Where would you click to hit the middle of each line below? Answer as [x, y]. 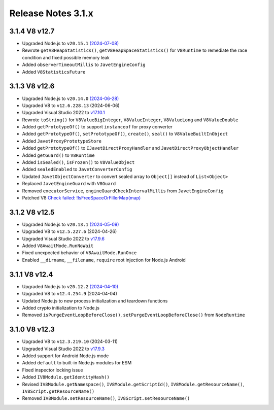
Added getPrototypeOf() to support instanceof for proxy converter [97, 127]
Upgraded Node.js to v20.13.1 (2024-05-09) [71, 224]
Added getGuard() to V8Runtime [58, 155]
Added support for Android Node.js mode [65, 356]
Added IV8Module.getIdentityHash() [66, 377]
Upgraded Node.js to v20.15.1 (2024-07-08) [71, 44]
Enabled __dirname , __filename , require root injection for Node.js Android [104, 260]
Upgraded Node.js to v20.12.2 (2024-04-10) [70, 286]
